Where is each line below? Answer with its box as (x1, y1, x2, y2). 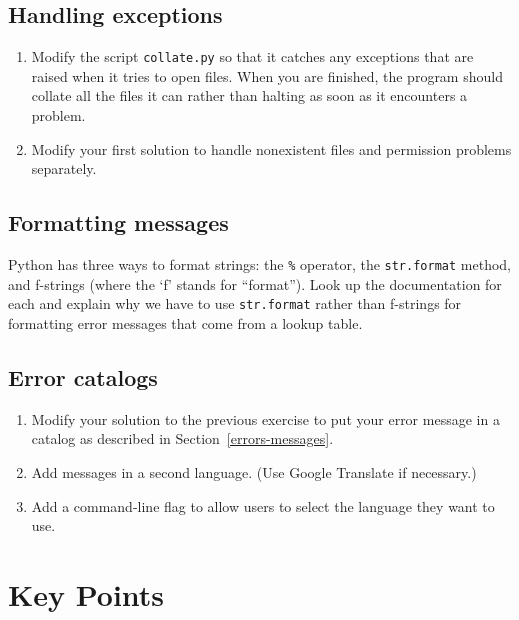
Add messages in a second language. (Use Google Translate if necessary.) (31, 461, 477, 482)
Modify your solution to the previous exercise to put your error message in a (31, 408, 500, 429)
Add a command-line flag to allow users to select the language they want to (31, 495, 495, 516)
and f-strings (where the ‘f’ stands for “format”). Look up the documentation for (8, 273, 502, 294)
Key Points (8, 573, 165, 614)
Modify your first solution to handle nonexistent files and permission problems (31, 138, 512, 159)
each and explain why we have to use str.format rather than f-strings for (8, 293, 462, 314)
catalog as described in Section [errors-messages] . (31, 428, 334, 449)
